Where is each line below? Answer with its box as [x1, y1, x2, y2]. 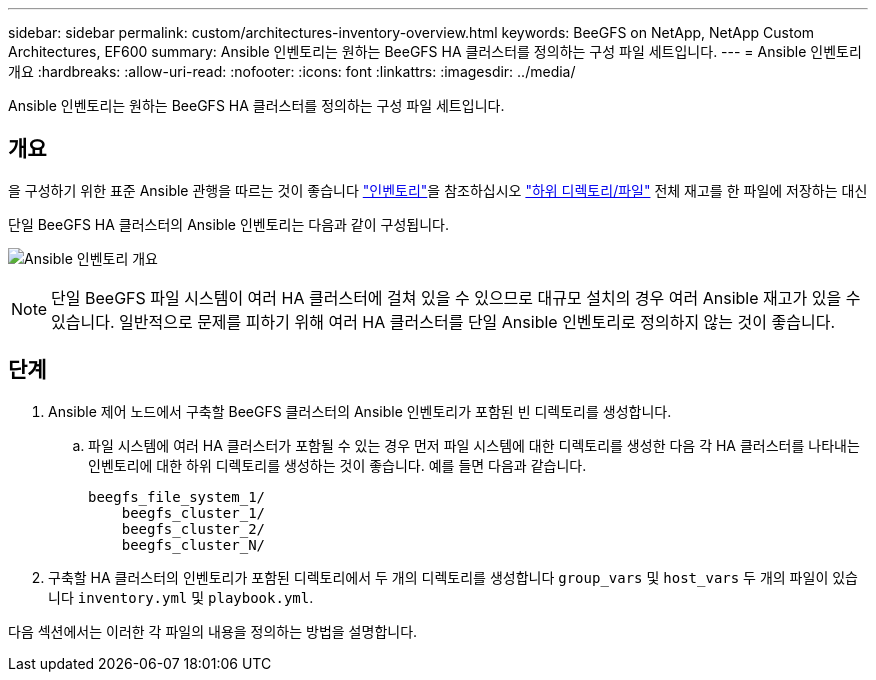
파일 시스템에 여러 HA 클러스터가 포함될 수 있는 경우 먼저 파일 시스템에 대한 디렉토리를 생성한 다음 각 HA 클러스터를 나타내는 [88, 436, 860, 454]
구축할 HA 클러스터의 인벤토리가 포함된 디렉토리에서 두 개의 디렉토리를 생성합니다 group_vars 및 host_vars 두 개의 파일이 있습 [48, 568, 858, 586]
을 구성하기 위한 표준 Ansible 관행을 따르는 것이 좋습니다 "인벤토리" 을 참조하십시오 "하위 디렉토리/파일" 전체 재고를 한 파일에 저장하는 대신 [8, 181, 868, 199]
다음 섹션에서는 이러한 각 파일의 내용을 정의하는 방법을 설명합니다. [8, 622, 418, 640]
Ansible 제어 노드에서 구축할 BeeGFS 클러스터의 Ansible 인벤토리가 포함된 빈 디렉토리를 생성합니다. [48, 402, 672, 420]
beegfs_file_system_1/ [88, 488, 266, 505]
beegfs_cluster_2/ [121, 520, 266, 537]
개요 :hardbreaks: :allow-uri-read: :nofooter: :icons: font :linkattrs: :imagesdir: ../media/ [8, 63, 576, 80]
